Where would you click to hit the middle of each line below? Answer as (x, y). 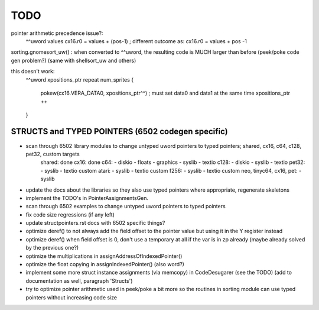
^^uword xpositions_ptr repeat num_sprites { (80, 79)
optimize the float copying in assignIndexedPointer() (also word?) (105, 264)
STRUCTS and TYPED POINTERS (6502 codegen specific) (120, 132)
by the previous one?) (52, 248)
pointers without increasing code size (71, 297)
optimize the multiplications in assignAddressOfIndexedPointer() (104, 256)
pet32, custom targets (53, 154)
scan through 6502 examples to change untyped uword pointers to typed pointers (126, 206)
